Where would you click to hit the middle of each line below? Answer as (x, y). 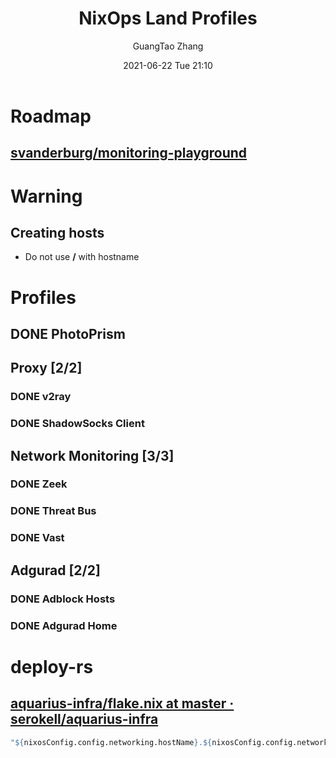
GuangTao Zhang (168, 46)
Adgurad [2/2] (55, 570)
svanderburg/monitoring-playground (129, 153)
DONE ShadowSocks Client (77, 424)
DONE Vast (37, 538)
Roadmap (51, 116)
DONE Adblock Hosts (63, 599)
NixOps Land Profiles (168, 18)
